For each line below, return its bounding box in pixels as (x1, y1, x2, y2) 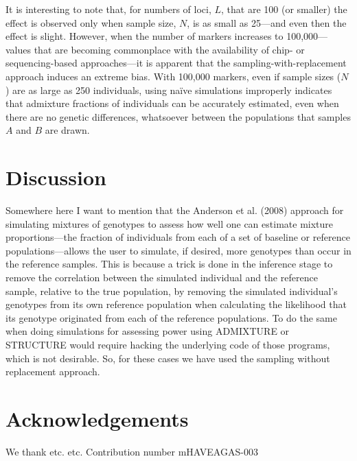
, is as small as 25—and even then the (187, 15, 347, 29)
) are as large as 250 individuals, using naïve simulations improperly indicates (5, 82, 332, 97)
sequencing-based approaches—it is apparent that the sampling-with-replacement (5, 56, 347, 70)
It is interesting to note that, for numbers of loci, (5, 2, 211, 16)
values (5, 42, 32, 56)
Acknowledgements (5, 404, 189, 432)
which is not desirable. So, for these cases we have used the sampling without (5, 351, 330, 365)
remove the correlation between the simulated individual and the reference (5, 270, 318, 285)
